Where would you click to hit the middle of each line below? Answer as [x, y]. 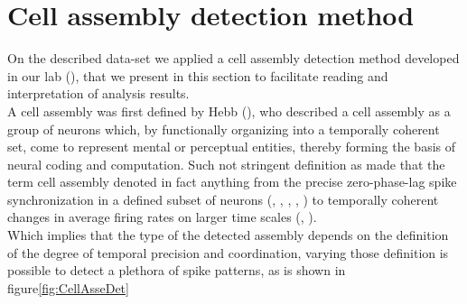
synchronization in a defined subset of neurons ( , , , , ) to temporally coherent [223, 199]
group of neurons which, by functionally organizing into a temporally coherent [224, 129]
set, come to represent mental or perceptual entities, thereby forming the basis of [232, 147]
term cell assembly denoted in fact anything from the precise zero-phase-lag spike [232, 182]
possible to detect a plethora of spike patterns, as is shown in [177, 270]
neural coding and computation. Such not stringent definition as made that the [226, 164]
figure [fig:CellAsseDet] [68, 287]
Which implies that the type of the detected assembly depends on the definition [228, 235]
